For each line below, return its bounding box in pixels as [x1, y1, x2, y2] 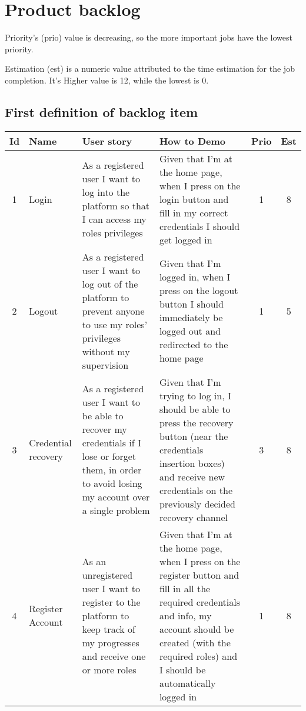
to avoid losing [82, 476, 142, 490]
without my [82, 344, 130, 358]
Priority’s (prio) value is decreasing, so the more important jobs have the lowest [5, 31, 292, 44]
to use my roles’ [82, 317, 148, 331]
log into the [82, 185, 130, 199]
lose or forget [82, 449, 136, 463]
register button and [159, 568, 240, 582]
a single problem [82, 503, 150, 518]
